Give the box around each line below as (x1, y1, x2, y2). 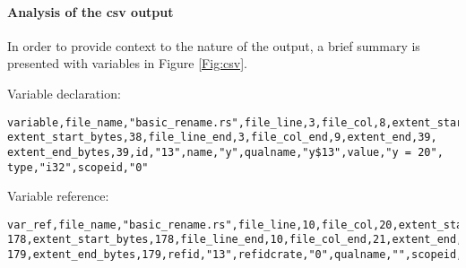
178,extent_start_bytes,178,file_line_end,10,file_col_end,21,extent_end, (7, 233, 463, 246)
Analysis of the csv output (7, 2, 174, 21)
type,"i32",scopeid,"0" (7, 160, 149, 174)
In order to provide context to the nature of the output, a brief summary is (7, 36, 420, 55)
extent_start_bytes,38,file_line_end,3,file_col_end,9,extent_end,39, (7, 131, 437, 144)
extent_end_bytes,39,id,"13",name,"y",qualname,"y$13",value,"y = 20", (7, 145, 444, 159)
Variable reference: (7, 186, 109, 205)
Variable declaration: (7, 83, 121, 102)
